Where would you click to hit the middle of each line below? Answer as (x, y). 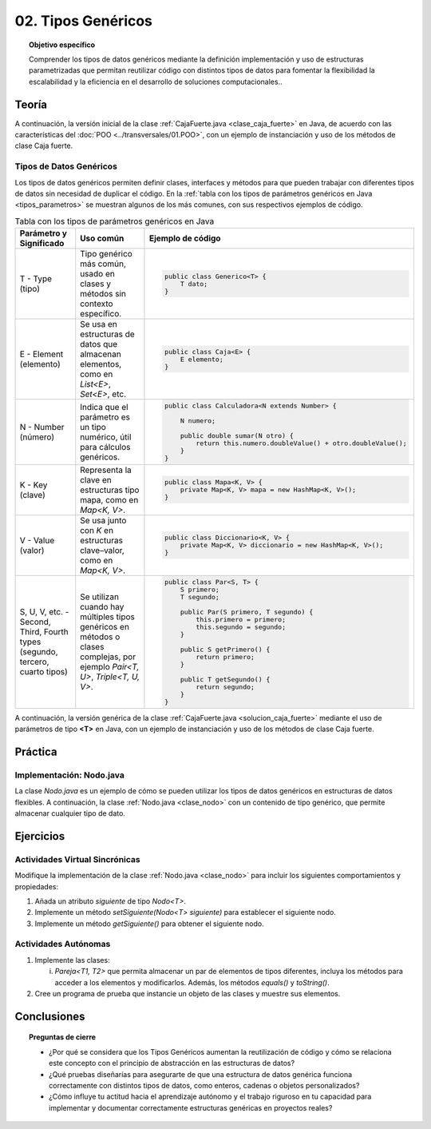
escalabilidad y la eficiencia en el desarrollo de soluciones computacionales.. (156, 81)
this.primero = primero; (241, 619)
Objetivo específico (62, 45)
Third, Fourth (44, 632)
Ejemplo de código (185, 238)
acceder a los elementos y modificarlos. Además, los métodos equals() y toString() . (192, 982)
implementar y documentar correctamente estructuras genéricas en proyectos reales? (191, 1107)
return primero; (225, 656)
